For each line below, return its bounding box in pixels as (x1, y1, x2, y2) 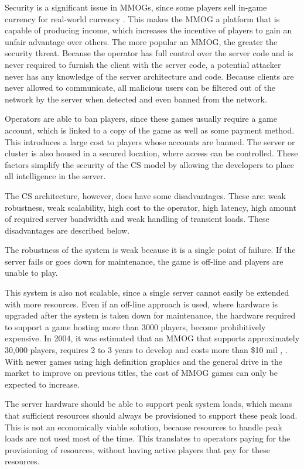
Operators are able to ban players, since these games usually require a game (5, 112, 277, 125)
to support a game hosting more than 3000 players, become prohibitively (5, 320, 266, 333)
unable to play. (5, 266, 58, 279)
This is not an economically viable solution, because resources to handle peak (5, 420, 282, 433)
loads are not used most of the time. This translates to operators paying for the (5, 432, 291, 444)
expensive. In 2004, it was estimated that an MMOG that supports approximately (5, 332, 300, 344)
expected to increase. (5, 378, 80, 390)
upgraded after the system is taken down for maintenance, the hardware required (5, 309, 296, 321)
